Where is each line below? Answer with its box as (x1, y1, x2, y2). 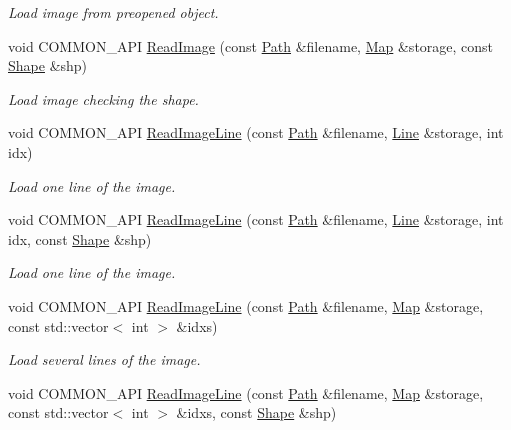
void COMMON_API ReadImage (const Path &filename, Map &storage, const (8, 35, 494, 56)
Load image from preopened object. (8, 2, 219, 22)
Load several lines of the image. (8, 349, 201, 370)
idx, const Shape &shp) (8, 228, 152, 249)
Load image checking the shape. (8, 88, 199, 109)
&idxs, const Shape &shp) (176, 402, 337, 423)
